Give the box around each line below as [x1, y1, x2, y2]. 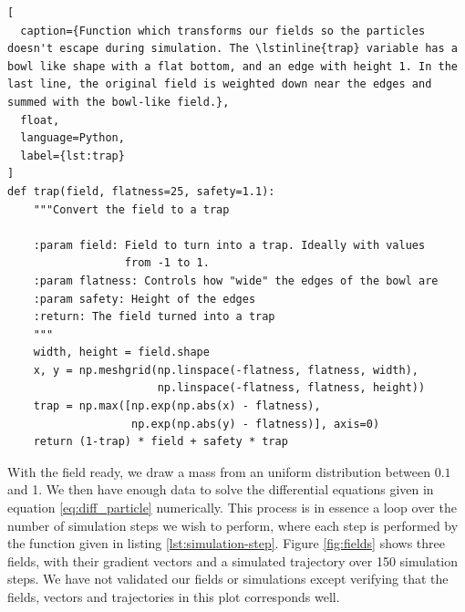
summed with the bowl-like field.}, [7, 95, 230, 109]
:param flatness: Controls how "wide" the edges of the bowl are [33, 274, 439, 287]
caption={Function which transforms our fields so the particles [20, 24, 426, 37]
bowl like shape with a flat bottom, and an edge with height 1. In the [7, 59, 458, 73]
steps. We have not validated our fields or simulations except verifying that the [7, 569, 449, 588]
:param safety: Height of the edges [33, 292, 256, 306]
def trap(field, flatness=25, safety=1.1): [7, 184, 275, 198]
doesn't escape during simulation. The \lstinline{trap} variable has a [7, 42, 458, 56]
